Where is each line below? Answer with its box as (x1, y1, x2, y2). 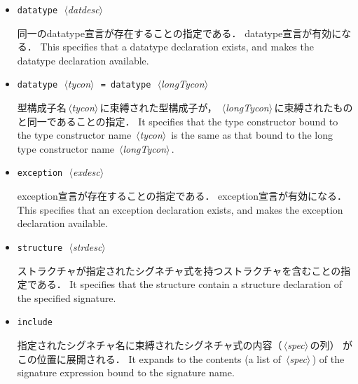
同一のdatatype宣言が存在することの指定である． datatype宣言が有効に (17, 25, 342, 40)
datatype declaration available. (17, 53, 149, 67)
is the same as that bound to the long (171, 128, 333, 142)
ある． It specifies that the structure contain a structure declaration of (36, 277, 342, 292)
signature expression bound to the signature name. (17, 365, 235, 380)
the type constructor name (17, 128, 132, 142)
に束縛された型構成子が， (99, 100, 217, 115)
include (17, 317, 53, 328)
